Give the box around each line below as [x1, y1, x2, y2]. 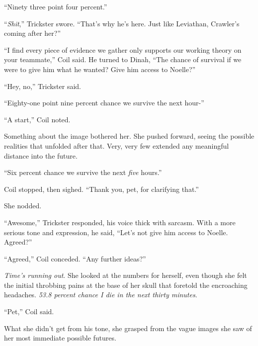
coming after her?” [4, 28, 61, 38]
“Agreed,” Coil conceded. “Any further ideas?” [4, 253, 146, 263]
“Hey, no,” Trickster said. [4, 81, 82, 91]
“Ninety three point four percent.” [4, 1, 107, 11]
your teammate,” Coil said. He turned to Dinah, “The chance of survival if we [4, 54, 242, 65]
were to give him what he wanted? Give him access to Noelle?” [4, 64, 196, 74]
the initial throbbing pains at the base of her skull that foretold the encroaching [4, 279, 248, 290]
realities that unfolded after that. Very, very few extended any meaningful [4, 140, 229, 151]
